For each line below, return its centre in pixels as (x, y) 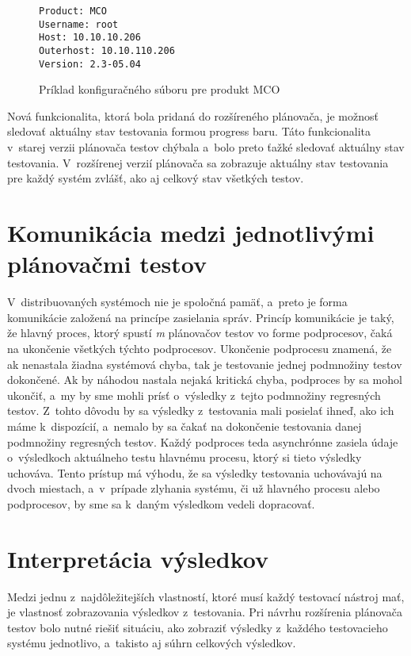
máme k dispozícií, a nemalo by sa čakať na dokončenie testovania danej (185, 426)
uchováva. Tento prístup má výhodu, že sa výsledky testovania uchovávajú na (195, 472)
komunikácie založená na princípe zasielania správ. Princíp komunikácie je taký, (201, 317)
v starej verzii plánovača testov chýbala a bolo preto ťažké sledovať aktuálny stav (206, 147)
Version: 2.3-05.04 (90, 64)
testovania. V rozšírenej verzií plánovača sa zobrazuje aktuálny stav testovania (198, 162)
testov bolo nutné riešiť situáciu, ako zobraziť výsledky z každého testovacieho (198, 627)
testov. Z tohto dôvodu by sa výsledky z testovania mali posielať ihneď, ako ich (201, 410)
